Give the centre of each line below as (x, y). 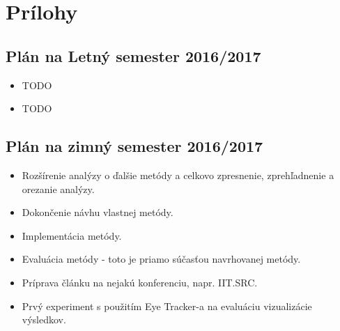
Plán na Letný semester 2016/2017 (133, 55)
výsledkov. (44, 320)
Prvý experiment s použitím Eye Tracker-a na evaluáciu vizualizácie (167, 306)
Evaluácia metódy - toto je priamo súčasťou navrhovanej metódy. (161, 259)
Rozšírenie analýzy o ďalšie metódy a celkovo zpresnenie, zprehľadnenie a (178, 175)
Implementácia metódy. (72, 235)
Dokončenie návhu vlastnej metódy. (98, 212)
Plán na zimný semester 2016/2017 (134, 146)
